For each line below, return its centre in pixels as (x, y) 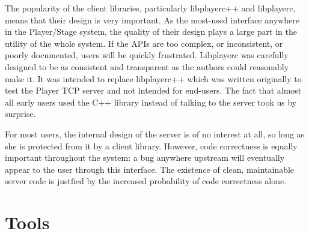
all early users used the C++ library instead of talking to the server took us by (151, 102)
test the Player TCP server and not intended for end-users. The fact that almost (153, 90)
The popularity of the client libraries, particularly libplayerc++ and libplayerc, (150, 8)
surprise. (20, 114)
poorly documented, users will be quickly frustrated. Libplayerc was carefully (147, 55)
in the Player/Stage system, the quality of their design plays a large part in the (151, 31)
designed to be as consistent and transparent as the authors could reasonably (147, 66)
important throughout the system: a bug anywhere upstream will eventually (145, 157)
